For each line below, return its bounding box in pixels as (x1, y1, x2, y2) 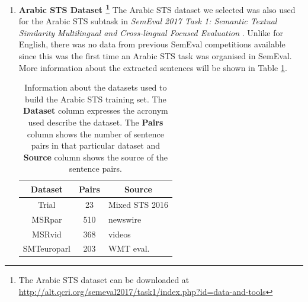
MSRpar (31, 213, 62, 225)
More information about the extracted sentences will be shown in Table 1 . (18, 61, 287, 73)
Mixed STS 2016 (108, 198, 168, 210)
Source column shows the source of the (23, 150, 168, 163)
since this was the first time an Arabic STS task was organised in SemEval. (18, 50, 292, 62)
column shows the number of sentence (27, 127, 165, 140)
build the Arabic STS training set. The (25, 92, 166, 105)
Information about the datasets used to (24, 81, 167, 94)
